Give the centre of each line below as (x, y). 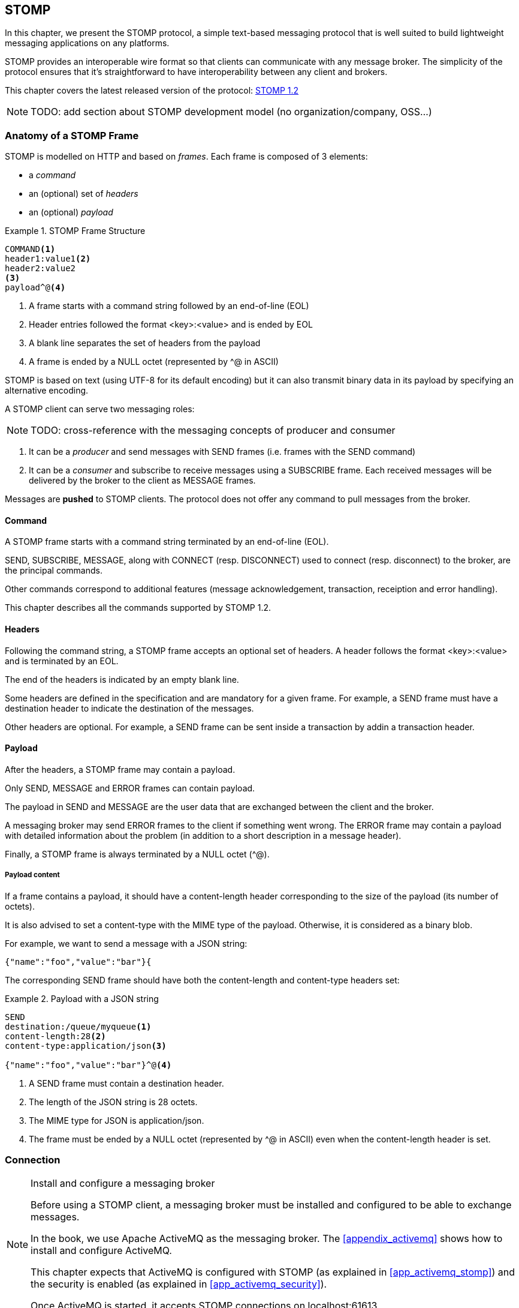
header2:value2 (40, 268)
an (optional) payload (71, 212)
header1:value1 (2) (48, 259)
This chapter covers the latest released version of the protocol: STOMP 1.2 (152, 91)
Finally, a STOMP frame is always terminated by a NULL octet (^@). (137, 854)
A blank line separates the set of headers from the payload (145, 343)
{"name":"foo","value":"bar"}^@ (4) (88, 1065)
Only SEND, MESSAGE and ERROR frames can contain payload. (130, 788)
